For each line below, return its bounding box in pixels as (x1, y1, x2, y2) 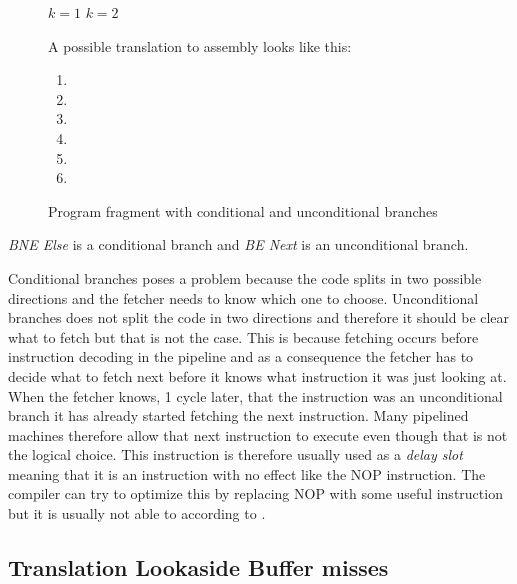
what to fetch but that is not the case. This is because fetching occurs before (8, 326, 479, 347)
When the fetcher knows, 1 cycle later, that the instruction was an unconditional (8, 385, 503, 406)
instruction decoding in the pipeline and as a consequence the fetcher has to (8, 346, 474, 367)
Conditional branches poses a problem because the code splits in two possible (8, 267, 482, 288)
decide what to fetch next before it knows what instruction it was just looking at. (8, 365, 507, 386)
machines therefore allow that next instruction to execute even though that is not (8, 424, 508, 445)
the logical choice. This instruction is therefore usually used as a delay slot (8, 444, 463, 465)
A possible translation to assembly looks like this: (48, 35, 352, 56)
